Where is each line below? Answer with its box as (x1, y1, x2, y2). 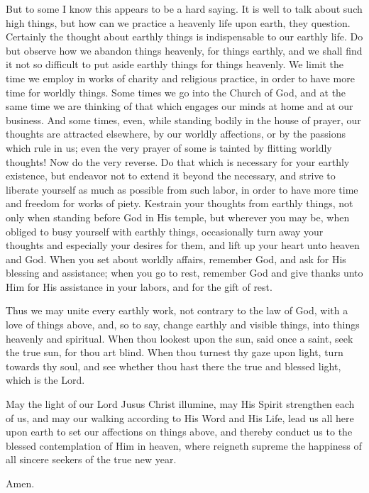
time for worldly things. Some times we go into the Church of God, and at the (6, 84, 346, 99)
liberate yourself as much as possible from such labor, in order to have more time (6, 182, 358, 196)
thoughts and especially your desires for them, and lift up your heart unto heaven (6, 238, 360, 253)
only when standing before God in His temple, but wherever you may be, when (6, 209, 350, 224)
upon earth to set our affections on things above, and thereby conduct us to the (6, 424, 353, 439)
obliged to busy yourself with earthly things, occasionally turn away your (6, 223, 324, 238)
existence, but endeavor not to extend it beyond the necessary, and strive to (6, 168, 336, 183)
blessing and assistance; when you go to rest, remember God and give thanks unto (6, 265, 363, 280)
